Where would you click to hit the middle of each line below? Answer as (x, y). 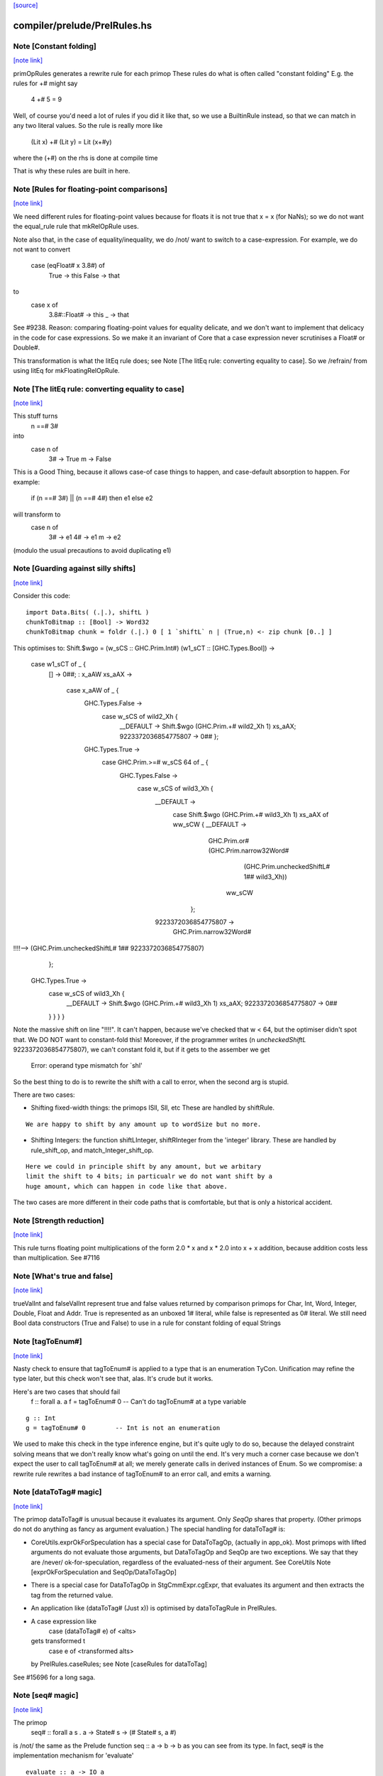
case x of (44, 305)
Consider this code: (42, 596)
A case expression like (64, 1621)
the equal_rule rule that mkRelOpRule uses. (76, 227)
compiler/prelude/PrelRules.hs (83, 25)
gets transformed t (58, 1641)
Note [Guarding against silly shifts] (74, 568)
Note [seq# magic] (46, 1696)
